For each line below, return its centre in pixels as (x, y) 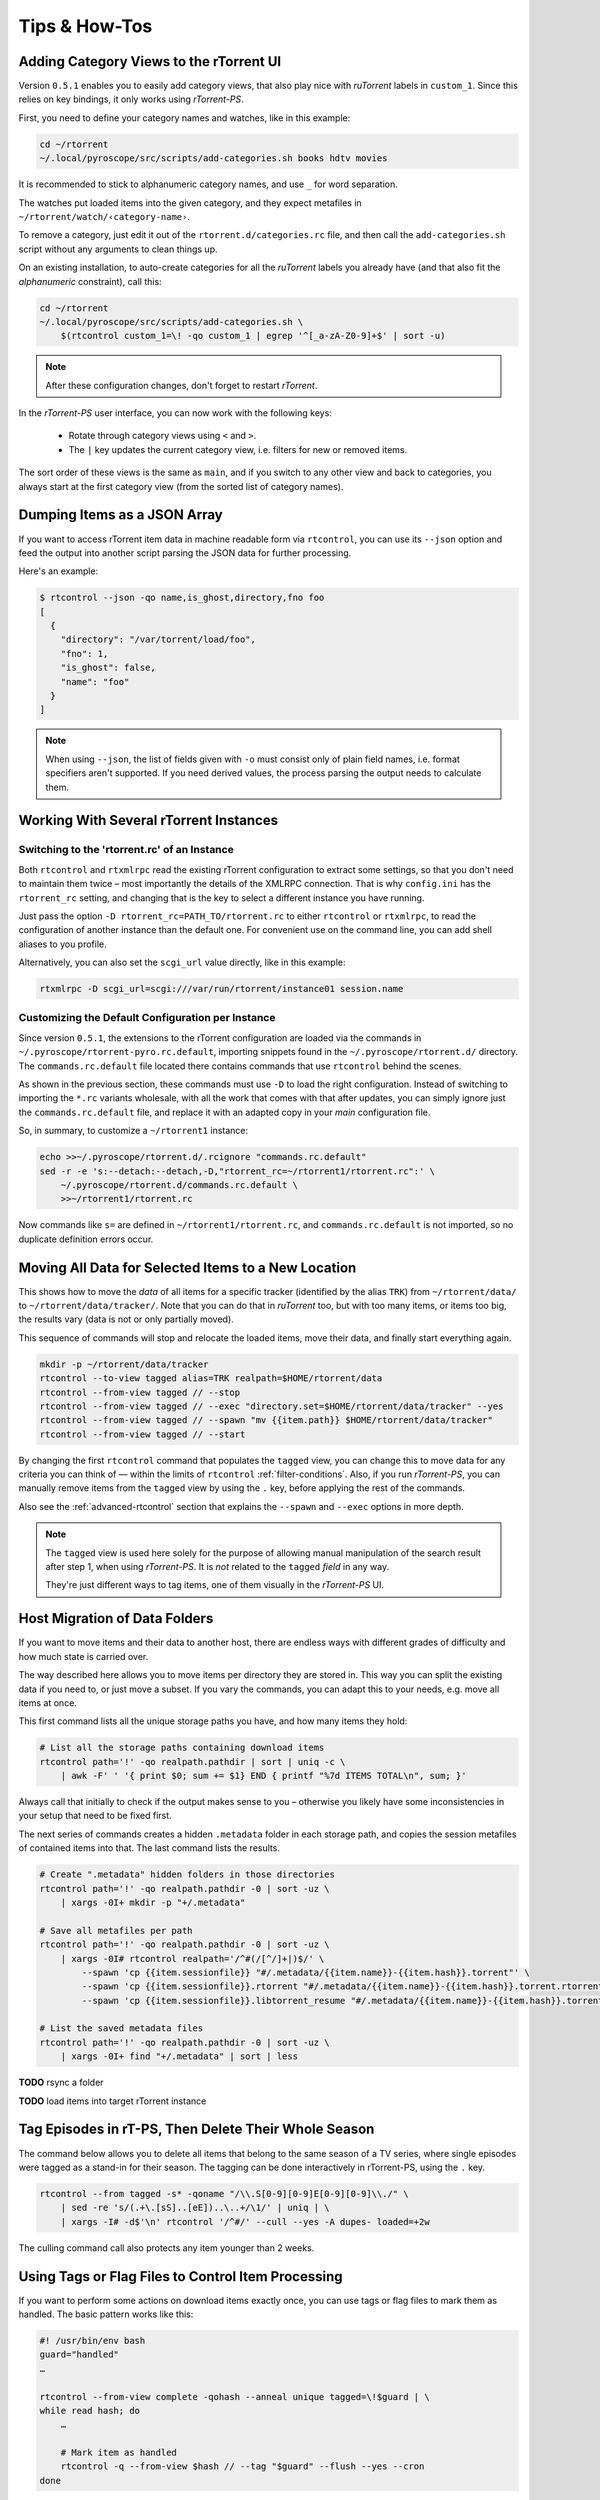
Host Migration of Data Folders (116, 1618)
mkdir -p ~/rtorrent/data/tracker (124, 1364)
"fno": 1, (84, 653)
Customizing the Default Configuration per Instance (147, 1018)
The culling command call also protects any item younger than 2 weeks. (166, 2247)
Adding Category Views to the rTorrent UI (150, 61)
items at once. (47, 1702)
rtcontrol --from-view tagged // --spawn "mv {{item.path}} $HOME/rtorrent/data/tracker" (266, 1420)
